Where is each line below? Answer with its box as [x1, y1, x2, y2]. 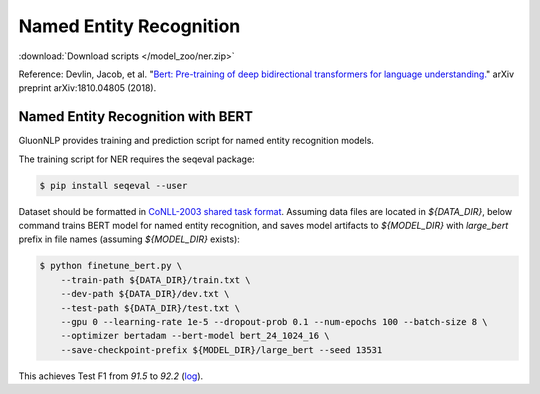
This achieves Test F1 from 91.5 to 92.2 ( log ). [18, 370, 204, 382]
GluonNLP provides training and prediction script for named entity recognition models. [18, 135, 375, 147]
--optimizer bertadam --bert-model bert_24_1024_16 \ [60, 330, 330, 342]
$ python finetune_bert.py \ [39, 260, 183, 272]
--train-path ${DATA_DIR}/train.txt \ [60, 274, 251, 285]
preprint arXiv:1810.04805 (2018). [18, 82, 157, 94]
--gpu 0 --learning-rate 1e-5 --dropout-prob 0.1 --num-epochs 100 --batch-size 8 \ [60, 316, 489, 327]
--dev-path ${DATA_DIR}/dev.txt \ [60, 288, 230, 300]
